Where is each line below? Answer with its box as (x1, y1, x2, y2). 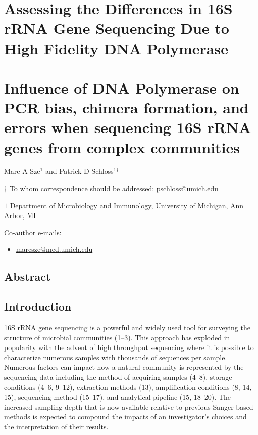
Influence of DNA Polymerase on (4, 77, 239, 98)
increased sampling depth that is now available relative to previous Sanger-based (4, 401, 253, 412)
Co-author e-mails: (4, 227, 62, 237)
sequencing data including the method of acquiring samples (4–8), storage (4, 371, 232, 382)
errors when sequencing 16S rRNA (4, 117, 251, 138)
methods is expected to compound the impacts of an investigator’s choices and (4, 411, 247, 422)
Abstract (4, 269, 51, 284)
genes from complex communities (4, 137, 240, 157)
